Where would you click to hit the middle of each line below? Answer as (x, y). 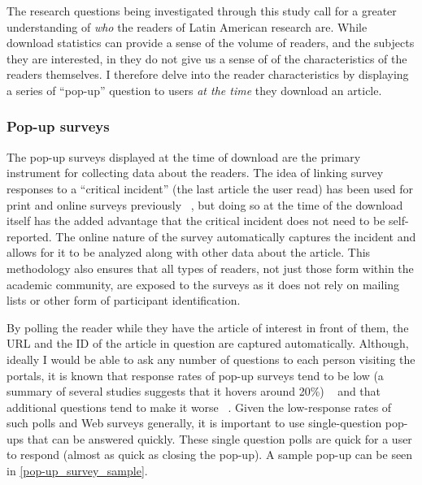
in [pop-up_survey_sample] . (77, 471)
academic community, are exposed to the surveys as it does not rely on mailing (203, 284)
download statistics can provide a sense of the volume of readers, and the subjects (211, 43)
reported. (29, 236)
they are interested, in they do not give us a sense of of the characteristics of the (207, 58)
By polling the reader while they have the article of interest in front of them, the (208, 327)
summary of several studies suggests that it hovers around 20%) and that (194, 391)
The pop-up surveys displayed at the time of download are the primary (184, 156)
